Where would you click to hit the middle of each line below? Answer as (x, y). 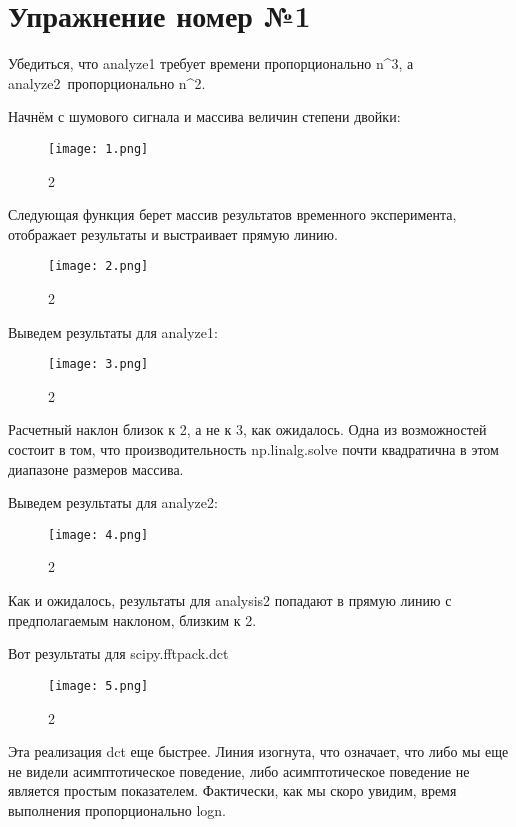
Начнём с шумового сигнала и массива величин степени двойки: (204, 116)
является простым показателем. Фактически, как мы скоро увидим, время (232, 790)
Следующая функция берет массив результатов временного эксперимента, (232, 214)
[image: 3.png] (98, 364)
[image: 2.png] (98, 266)
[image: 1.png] (98, 148)
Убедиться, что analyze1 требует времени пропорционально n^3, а (211, 63)
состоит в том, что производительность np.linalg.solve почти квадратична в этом (253, 449)
